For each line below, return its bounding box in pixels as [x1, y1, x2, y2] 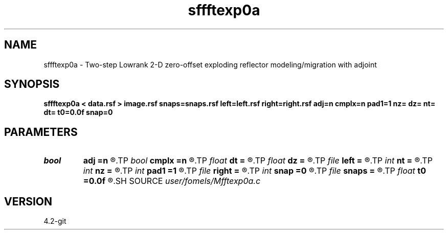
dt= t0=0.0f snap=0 [43, 108, 113, 117]
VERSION [4, 195, 53, 208]
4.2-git [43, 217, 66, 226]
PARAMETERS [4, 125, 78, 138]
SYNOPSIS [4, 78, 60, 91]
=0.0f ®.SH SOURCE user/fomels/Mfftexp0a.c [83, 176, 261, 186]
